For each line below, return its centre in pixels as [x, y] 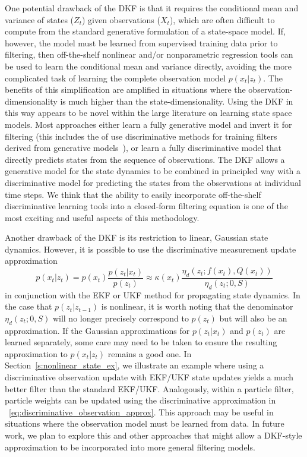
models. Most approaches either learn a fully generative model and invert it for [148, 124]
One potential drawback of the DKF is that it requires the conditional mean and [152, 8]
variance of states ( [39, 19]
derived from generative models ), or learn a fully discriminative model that [143, 148]
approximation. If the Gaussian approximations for [97, 330]
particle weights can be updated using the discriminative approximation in [140, 400]
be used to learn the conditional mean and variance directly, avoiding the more [148, 66]
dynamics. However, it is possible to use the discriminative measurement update [151, 249]
